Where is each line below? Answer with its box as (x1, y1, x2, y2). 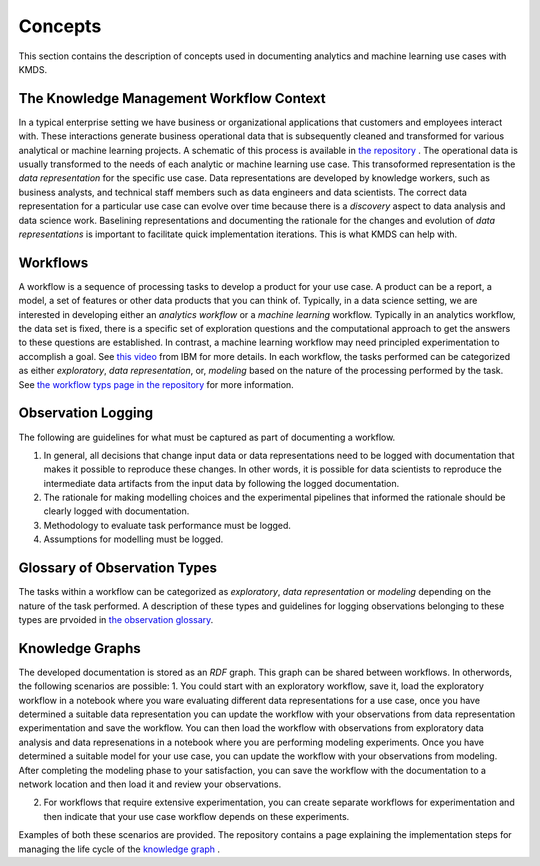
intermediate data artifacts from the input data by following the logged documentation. (43, 477, 400, 489)
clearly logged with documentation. (43, 505, 190, 517)
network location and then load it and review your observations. (18, 778, 282, 790)
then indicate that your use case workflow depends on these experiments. (43, 810, 350, 822)
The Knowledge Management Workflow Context (18, 90, 326, 107)
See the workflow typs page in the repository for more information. (18, 378, 294, 390)
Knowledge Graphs (18, 640, 142, 657)
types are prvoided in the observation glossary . (18, 613, 214, 625)
